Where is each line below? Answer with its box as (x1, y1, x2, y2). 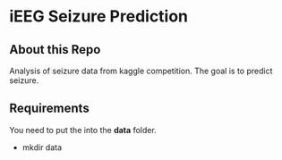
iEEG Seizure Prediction (9, 6, 189, 27)
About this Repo (9, 42, 101, 57)
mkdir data (21, 141, 63, 153)
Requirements (9, 101, 90, 116)
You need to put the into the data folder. (9, 124, 157, 135)
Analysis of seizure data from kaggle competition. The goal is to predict (9, 65, 273, 76)
